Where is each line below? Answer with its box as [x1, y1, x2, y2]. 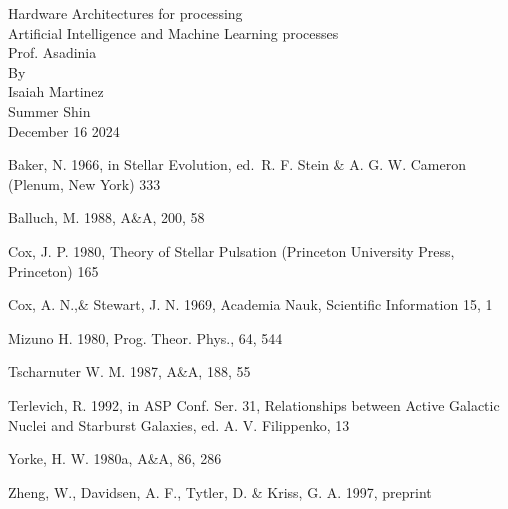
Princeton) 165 [8, 260, 99, 281]
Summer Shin [8, 100, 91, 121]
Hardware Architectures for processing [8, 3, 243, 23]
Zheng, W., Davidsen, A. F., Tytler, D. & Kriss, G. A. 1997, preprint [8, 481, 432, 502]
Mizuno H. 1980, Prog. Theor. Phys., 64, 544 [8, 327, 283, 348]
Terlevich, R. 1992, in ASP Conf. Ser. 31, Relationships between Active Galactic [8, 394, 500, 415]
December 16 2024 [8, 120, 120, 141]
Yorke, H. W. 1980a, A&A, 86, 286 [8, 448, 222, 469]
